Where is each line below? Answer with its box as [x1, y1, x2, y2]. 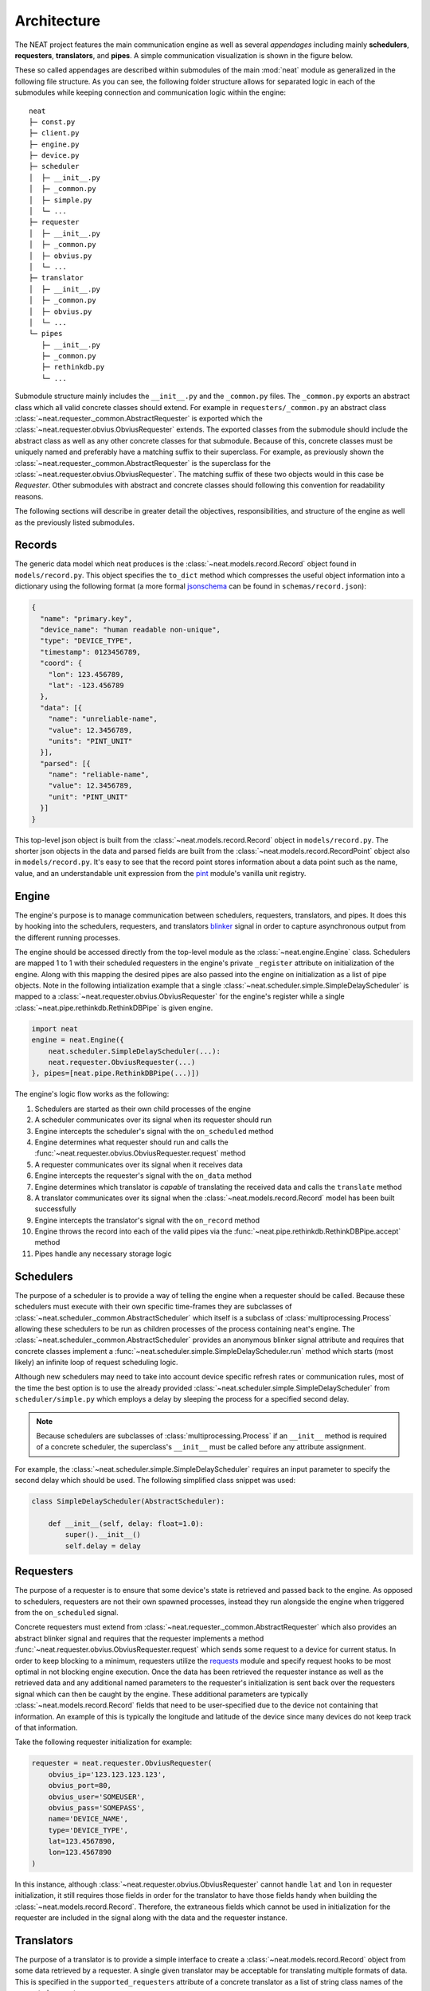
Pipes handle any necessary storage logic [34, 1249, 172, 1258]
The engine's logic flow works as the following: [14, 1089, 170, 1099]
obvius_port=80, [48, 1781, 111, 1790]
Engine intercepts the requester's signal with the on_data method [34, 1171, 252, 1180]
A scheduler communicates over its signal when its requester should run [34, 1115, 272, 1125]
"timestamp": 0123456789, [40, 647, 141, 656]
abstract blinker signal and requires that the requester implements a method [14, 1633, 264, 1643]
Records [14, 538, 57, 552]
